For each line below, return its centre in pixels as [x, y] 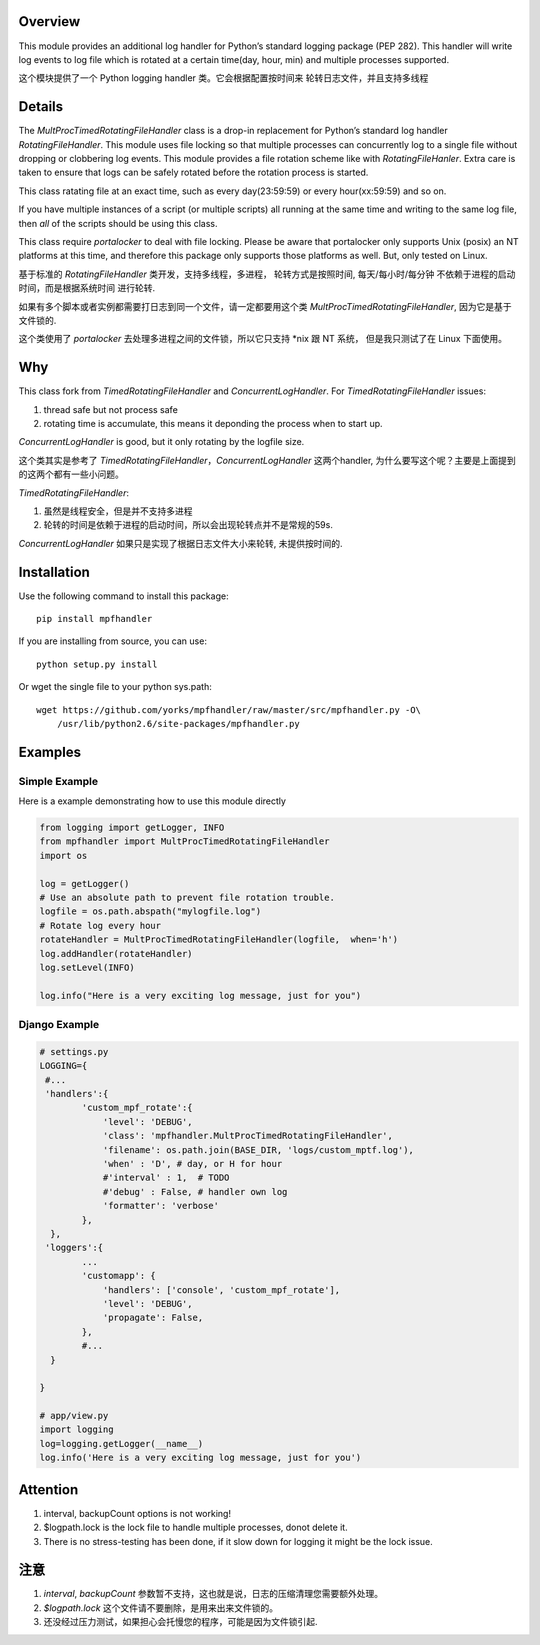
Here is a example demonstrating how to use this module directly [152, 801]
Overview [49, 21]
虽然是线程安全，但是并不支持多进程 [118, 511]
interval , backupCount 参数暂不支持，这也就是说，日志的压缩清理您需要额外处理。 [213, 1594]
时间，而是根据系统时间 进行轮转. [86, 288]
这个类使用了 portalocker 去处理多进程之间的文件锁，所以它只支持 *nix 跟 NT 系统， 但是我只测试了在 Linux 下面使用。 [262, 339]
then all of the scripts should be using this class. [118, 223]
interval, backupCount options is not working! [137, 1513]
